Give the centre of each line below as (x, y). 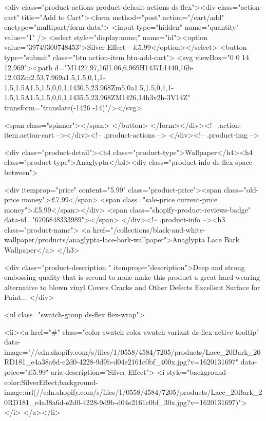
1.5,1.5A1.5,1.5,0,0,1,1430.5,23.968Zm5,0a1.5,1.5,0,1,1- (89, 87)
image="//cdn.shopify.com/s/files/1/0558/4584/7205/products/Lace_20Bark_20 (132, 351)
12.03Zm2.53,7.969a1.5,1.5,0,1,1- (55, 77)
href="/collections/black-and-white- (149, 229)
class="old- (241, 189)
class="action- (240, 7)
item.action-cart (29, 135)
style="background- (197, 372)
